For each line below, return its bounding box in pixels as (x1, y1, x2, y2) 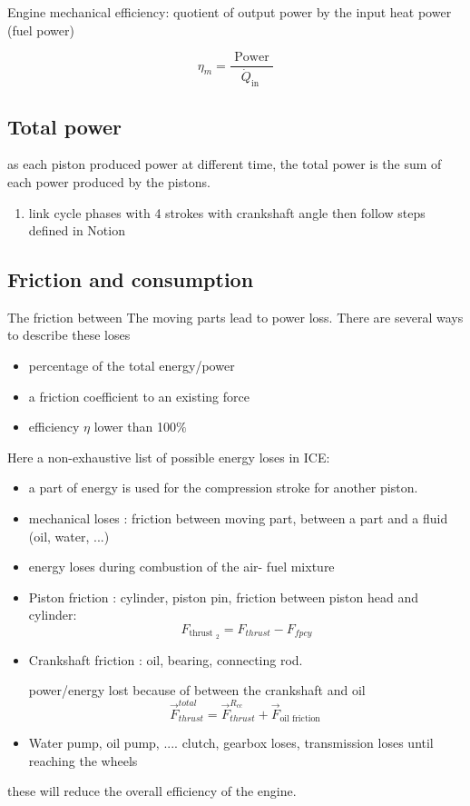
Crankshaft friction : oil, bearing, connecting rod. (28, 650, 303, 669)
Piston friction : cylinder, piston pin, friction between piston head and (28, 587, 418, 606)
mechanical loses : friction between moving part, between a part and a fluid (28, 509, 448, 528)
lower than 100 (93, 417, 176, 436)
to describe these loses (7, 325, 131, 344)
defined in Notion (28, 221, 125, 240)
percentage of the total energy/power (28, 356, 235, 375)
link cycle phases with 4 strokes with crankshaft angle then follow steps (28, 203, 426, 222)
